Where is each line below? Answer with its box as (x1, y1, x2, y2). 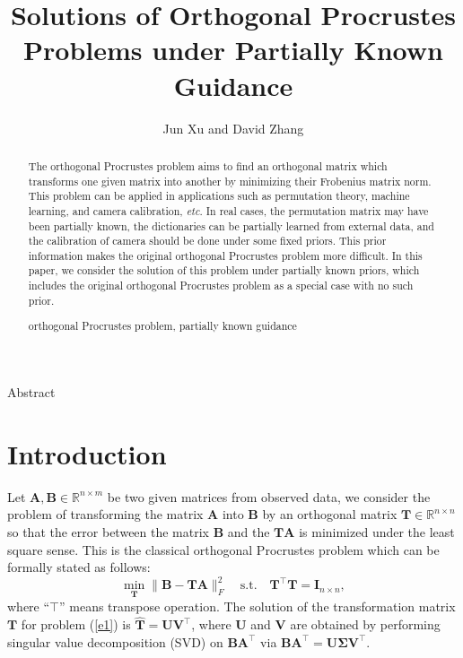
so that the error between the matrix (7, 522, 209, 541)
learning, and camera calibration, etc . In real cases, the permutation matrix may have (28, 203, 429, 218)
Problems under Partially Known (23, 31, 443, 68)
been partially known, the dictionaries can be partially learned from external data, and (28, 218, 434, 233)
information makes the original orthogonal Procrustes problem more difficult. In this (28, 247, 423, 263)
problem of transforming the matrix (7, 505, 204, 524)
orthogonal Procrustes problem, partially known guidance (28, 318, 297, 333)
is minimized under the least (299, 522, 455, 541)
